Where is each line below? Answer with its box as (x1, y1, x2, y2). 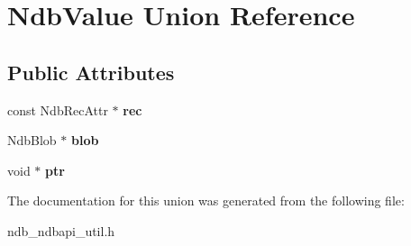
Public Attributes (7, 58, 175, 86)
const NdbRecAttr (7, 100, 108, 119)
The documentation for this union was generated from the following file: (7, 191, 405, 210)
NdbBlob (7, 131, 57, 150)
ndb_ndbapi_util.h (7, 221, 115, 240)
